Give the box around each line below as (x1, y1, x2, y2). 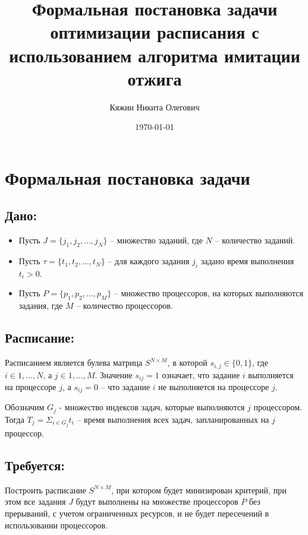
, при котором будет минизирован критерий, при (111, 483, 287, 496)
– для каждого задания (108, 255, 190, 267)
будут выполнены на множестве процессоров (76, 495, 238, 508)
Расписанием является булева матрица (5, 356, 143, 369)
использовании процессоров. (5, 518, 108, 531)
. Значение (95, 368, 133, 381)
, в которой (167, 356, 208, 369)
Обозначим (5, 401, 45, 413)
